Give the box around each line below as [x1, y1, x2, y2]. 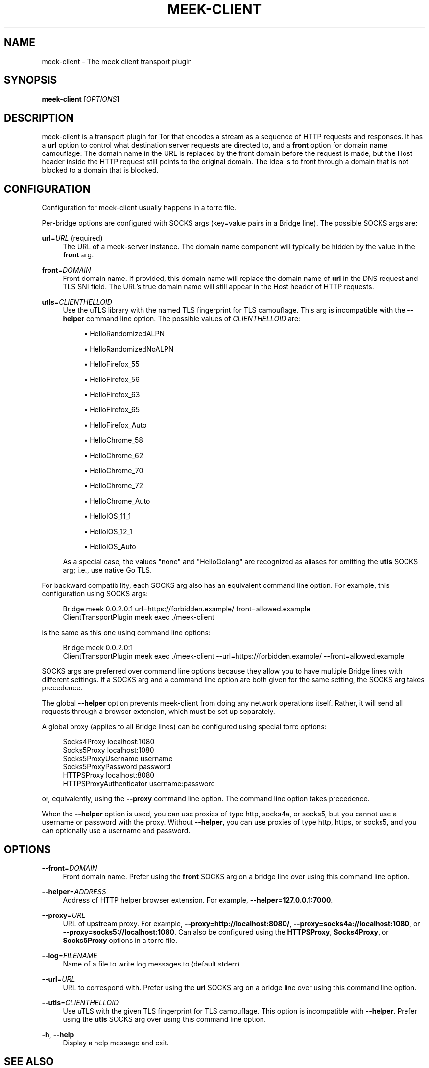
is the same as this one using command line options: [42, 628, 211, 637]
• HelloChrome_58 [84, 436, 143, 445]
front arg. [63, 251, 94, 259]
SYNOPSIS [4, 74, 57, 87]
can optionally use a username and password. [42, 826, 191, 835]
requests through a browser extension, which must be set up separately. [42, 707, 275, 716]
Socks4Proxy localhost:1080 [63, 737, 155, 746]
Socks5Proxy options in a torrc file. [63, 936, 178, 944]
